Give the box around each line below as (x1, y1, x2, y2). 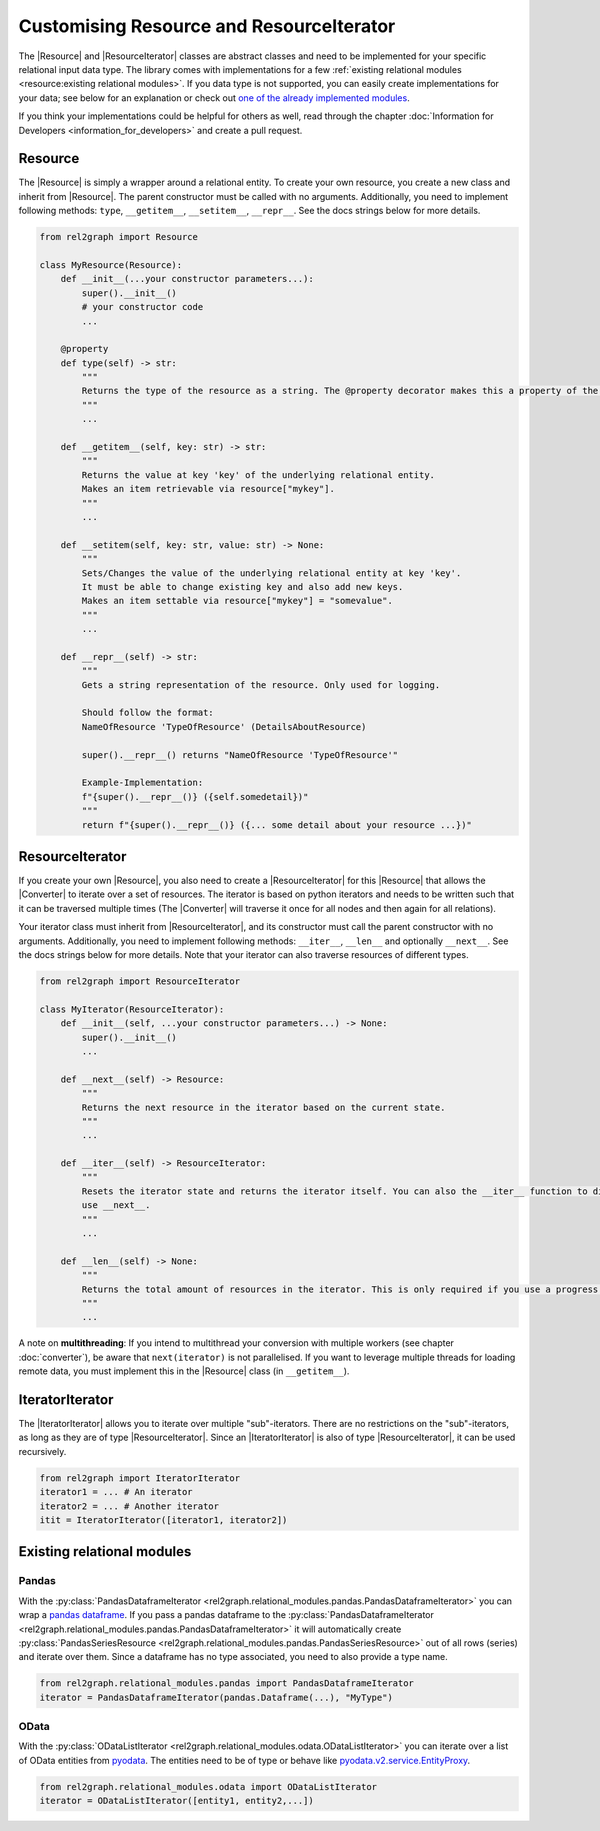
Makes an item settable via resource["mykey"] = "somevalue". (81, 595, 394, 607)
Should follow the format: (81, 707, 214, 719)
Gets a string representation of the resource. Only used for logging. (81, 679, 441, 690)
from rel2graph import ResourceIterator (39, 976, 240, 987)
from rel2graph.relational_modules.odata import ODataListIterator (39, 1781, 378, 1792)
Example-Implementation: (81, 777, 204, 789)
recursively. (18, 1445, 67, 1457)
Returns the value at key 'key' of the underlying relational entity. (81, 469, 435, 480)
